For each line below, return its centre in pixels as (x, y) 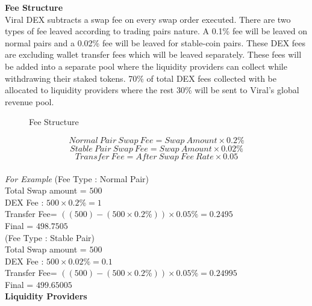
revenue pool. (30, 101)
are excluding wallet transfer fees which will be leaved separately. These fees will (153, 54)
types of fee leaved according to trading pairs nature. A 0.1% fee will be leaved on (156, 31)
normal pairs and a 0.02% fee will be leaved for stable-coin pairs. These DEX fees (155, 42)
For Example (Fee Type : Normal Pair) (77, 178)
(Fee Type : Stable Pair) (50, 237)
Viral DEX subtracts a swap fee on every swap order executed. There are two (148, 19)
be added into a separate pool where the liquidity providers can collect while (146, 66)
